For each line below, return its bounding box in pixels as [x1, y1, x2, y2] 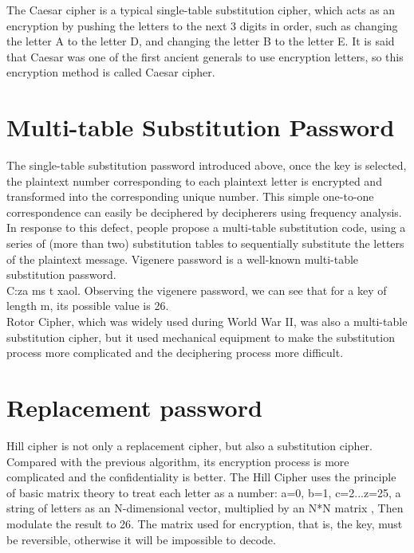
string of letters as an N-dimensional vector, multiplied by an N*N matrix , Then [6, 500, 404, 516]
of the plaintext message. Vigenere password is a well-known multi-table [6, 250, 359, 267]
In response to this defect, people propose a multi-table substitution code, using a [6, 219, 406, 236]
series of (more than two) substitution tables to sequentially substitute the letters [6, 235, 404, 252]
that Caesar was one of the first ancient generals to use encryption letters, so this [6, 48, 404, 65]
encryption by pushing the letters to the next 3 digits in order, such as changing [6, 17, 398, 33]
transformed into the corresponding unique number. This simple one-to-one [6, 188, 374, 205]
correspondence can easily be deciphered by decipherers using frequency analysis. [6, 203, 402, 220]
